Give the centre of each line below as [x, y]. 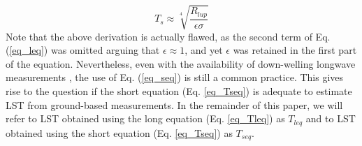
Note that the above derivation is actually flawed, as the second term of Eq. [168, 36]
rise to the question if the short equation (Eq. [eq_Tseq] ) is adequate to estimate [179, 90]
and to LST [331, 118]
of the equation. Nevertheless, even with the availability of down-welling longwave [181, 63]
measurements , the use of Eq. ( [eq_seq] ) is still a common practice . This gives [175, 77]
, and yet [204, 50]
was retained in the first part [295, 50]
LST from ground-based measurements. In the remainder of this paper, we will [174, 104]
